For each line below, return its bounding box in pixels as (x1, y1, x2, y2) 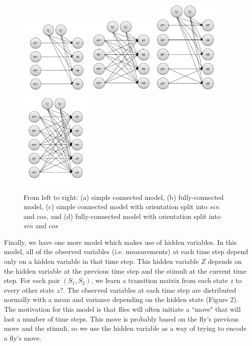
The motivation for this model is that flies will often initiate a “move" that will (4, 304, 241, 314)
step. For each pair (4, 275, 60, 285)
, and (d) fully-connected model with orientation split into (46, 211, 221, 221)
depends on (207, 256, 242, 266)
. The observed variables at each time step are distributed (63, 284, 236, 295)
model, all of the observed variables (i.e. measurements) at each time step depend (4, 246, 248, 257)
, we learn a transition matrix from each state (91, 275, 228, 285)
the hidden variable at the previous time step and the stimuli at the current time (4, 265, 247, 276)
